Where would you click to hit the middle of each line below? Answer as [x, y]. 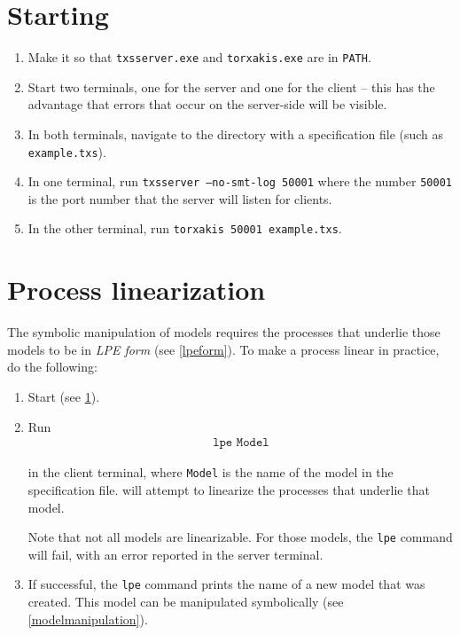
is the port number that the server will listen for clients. [180, 198]
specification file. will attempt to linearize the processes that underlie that [229, 489]
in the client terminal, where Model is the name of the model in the [211, 472]
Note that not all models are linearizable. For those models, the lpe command [240, 537]
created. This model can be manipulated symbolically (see [186, 601]
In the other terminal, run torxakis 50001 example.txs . [185, 228]
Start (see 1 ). [64, 397]
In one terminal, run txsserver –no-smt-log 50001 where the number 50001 [240, 181]
